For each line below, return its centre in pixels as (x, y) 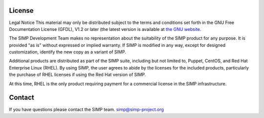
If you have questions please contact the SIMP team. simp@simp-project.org (86, 109)
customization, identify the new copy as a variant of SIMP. (68, 52)
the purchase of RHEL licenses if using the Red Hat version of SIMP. (77, 75)
